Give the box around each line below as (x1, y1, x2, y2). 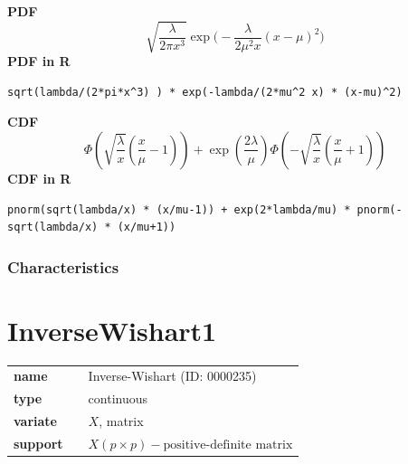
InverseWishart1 (7, 311, 217, 348)
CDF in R (7, 168, 71, 187)
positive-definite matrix (163, 438, 293, 451)
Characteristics (7, 255, 119, 278)
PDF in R (7, 52, 71, 71)
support (14, 433, 63, 452)
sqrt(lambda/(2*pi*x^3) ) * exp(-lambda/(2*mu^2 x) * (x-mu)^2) (7, 85, 403, 99)
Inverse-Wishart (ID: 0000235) (88, 366, 257, 385)
